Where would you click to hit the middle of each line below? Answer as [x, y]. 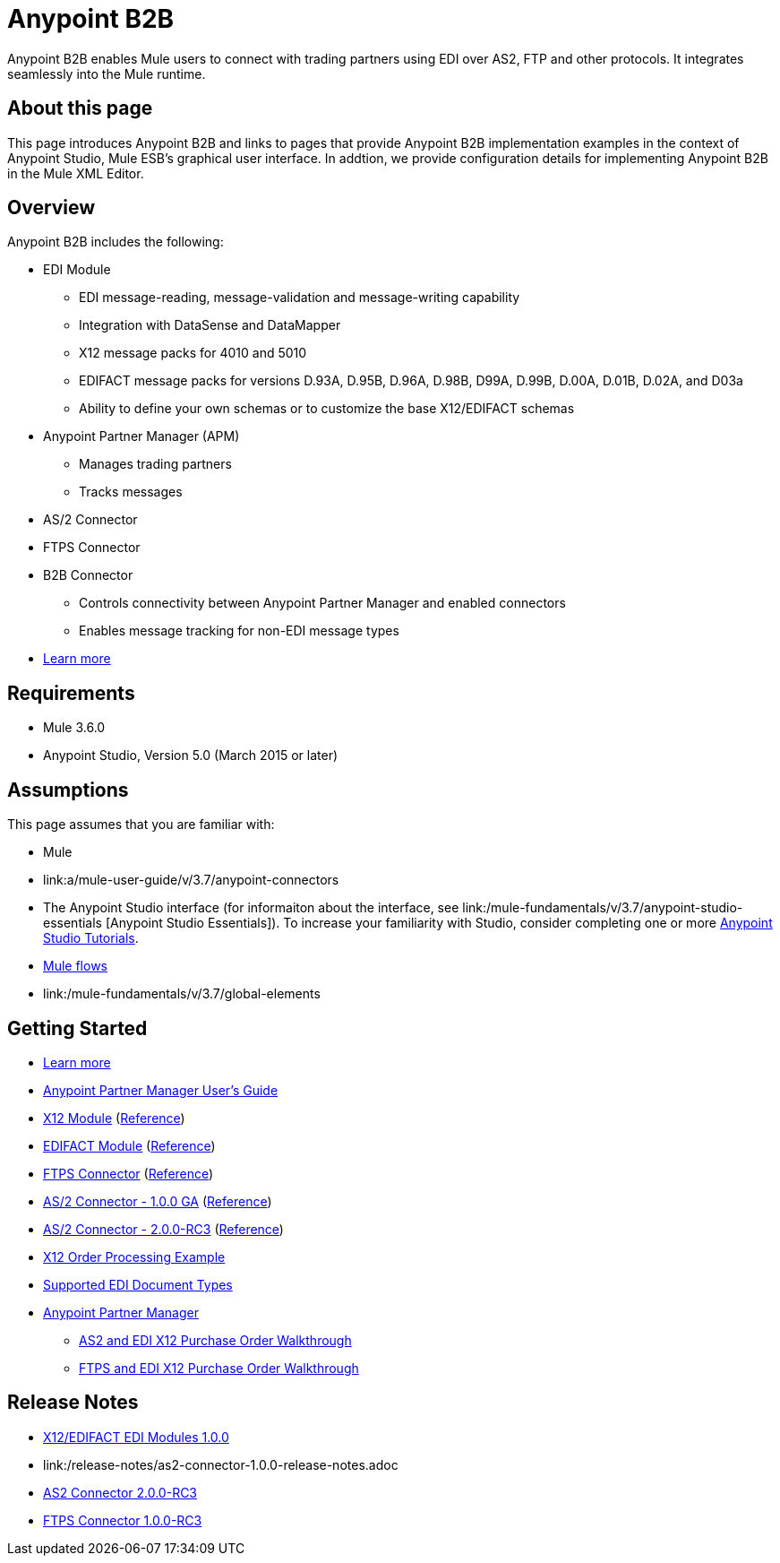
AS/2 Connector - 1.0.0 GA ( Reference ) [158, 1201]
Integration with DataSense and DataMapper [210, 325]
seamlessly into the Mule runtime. [107, 73]
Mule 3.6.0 [74, 728]
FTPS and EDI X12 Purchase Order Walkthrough [219, 1368]
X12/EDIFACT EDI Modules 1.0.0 [136, 1437]
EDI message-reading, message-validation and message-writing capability [300, 298]
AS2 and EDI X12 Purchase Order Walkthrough [215, 1340]
